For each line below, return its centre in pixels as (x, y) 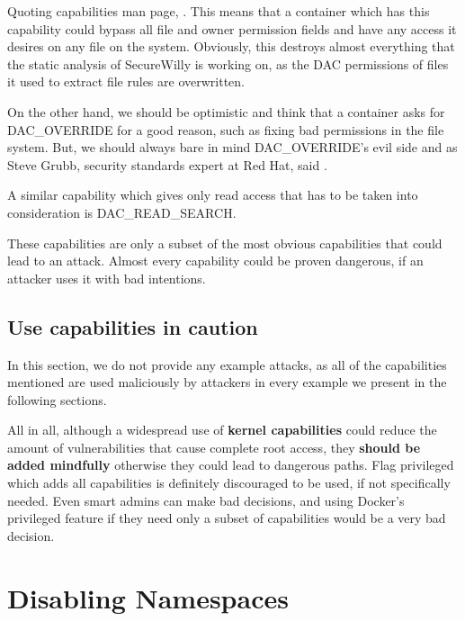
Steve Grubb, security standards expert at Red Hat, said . (167, 164)
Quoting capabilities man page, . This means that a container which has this (219, 11)
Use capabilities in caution (133, 326)
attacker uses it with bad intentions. (107, 278)
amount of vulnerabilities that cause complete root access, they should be (214, 447)
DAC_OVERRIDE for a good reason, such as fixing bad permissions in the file (226, 129)
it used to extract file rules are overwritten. (126, 81)
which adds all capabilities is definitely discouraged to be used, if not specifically (229, 483)
